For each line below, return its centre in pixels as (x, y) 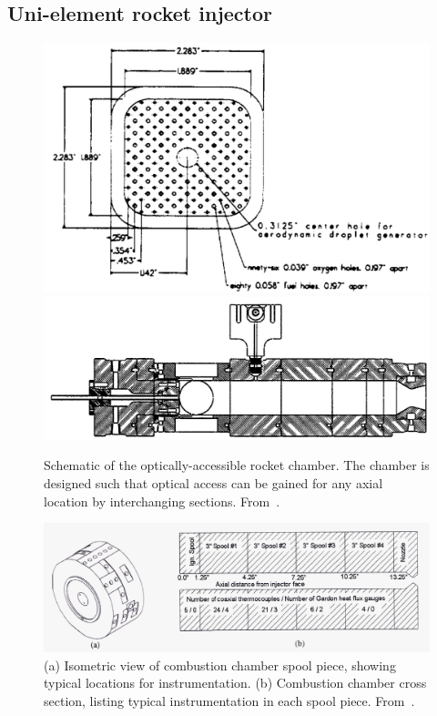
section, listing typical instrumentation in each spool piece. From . (229, 701)
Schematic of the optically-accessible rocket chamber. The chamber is (237, 465)
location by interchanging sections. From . (162, 501)
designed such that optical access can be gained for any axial (213, 483)
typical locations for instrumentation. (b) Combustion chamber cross (235, 683)
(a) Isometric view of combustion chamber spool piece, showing (220, 665)
